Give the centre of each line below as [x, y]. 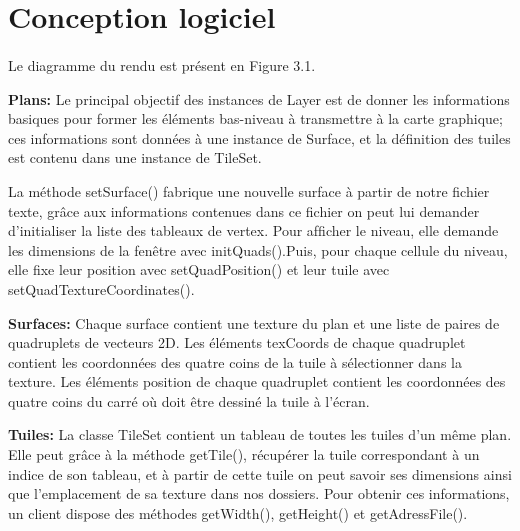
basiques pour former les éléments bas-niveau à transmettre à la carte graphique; [255, 118]
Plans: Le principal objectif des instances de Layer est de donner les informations [259, 98]
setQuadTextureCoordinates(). [101, 288]
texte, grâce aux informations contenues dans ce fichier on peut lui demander [244, 210]
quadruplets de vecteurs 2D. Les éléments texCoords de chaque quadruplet [237, 342]
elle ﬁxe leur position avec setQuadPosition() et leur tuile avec [199, 269]
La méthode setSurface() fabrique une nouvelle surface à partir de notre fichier [249, 190]
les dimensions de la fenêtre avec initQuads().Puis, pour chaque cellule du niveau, [258, 249]
